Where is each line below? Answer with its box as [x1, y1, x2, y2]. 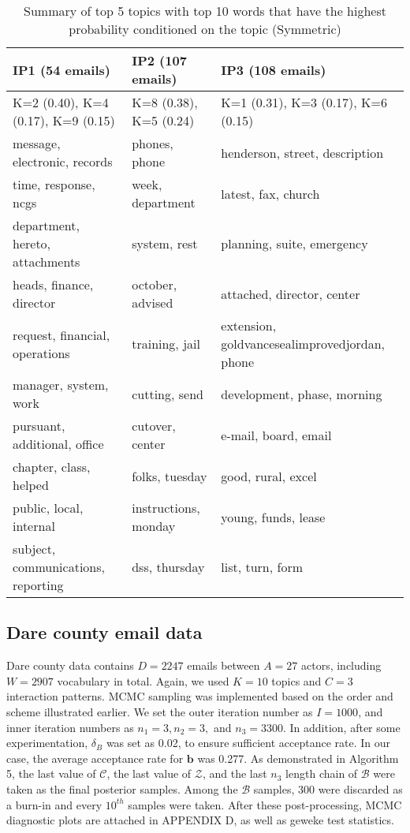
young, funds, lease [221, 507, 326, 526]
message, [13, 134, 61, 152]
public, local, [13, 499, 84, 517]
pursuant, [13, 416, 65, 435]
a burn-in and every [6, 796, 102, 812]
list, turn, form [221, 558, 304, 576]
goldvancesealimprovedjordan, [221, 334, 386, 353]
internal [13, 517, 55, 535]
